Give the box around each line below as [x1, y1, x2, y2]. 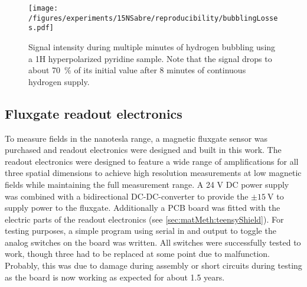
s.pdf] [28, 24, 54, 32]
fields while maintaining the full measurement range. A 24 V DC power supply [5, 178, 289, 190]
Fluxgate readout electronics [5, 104, 182, 122]
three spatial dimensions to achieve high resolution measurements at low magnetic [5, 167, 302, 179]
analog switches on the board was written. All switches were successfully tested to [5, 236, 301, 248]
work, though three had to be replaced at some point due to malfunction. [5, 247, 270, 260]
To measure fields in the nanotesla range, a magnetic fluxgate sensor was [5, 132, 268, 144]
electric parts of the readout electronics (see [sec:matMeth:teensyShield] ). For [5, 213, 284, 225]
